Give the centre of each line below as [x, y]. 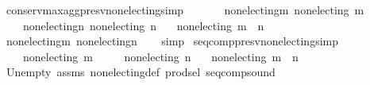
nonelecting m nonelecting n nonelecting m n [160, 56]
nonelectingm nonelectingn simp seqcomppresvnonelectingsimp [172, 41]
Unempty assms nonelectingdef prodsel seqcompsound [141, 72]
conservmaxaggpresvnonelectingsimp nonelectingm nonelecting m [185, 10]
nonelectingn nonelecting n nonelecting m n [143, 25]
